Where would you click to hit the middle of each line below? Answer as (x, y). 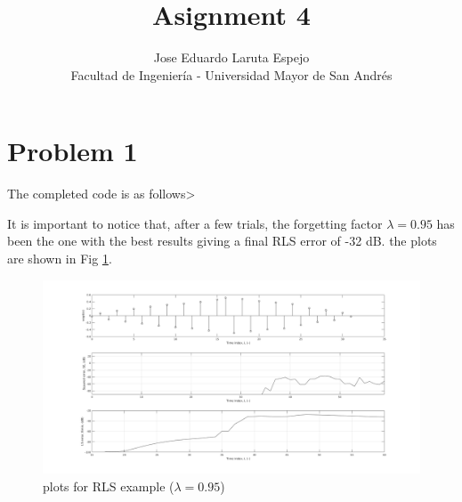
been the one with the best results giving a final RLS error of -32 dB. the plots (222, 241)
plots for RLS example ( (109, 486)
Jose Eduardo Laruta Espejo (231, 57)
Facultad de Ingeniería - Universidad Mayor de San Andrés (231, 74)
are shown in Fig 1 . (60, 259)
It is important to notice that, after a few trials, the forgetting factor (195, 223)
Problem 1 (73, 151)
